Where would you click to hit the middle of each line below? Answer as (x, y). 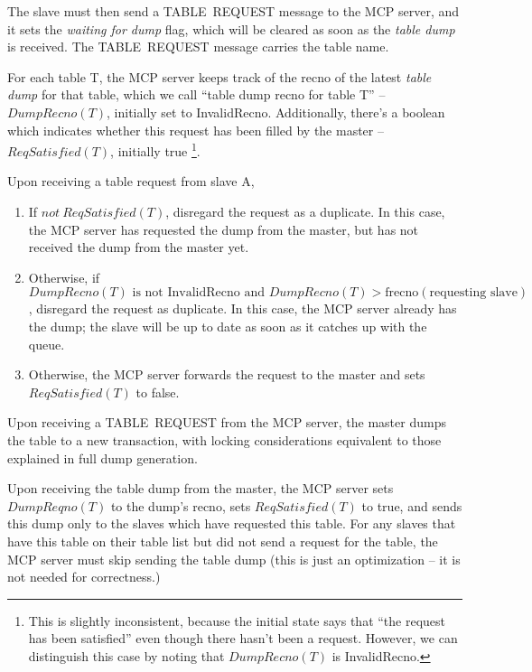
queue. (47, 344)
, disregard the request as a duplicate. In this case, (305, 211)
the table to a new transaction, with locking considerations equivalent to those (224, 439)
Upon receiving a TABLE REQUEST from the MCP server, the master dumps (227, 422)
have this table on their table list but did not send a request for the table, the (223, 541)
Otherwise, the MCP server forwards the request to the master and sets (227, 374)
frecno (402, 293)
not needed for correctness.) (84, 577)
